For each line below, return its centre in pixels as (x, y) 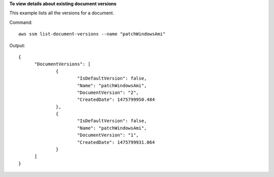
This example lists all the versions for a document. (62, 13)
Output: (17, 45)
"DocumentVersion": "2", (108, 92)
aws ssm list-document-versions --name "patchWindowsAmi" (92, 34)
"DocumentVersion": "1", (108, 135)
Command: (21, 22)
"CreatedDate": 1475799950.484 (116, 100)
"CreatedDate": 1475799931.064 (116, 142)
